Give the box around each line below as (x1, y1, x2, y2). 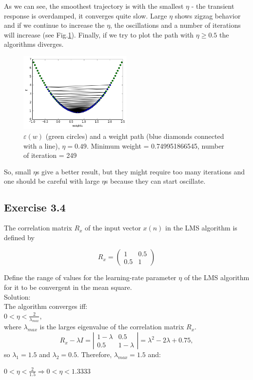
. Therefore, (77, 349, 112, 360)
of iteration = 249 (23, 150, 77, 160)
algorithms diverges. (4, 39, 64, 49)
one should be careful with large (4, 176, 100, 186)
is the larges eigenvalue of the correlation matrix (39, 322, 184, 332)
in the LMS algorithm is (165, 223, 237, 233)
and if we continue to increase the (4, 20, 105, 30)
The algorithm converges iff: (4, 301, 88, 311)
